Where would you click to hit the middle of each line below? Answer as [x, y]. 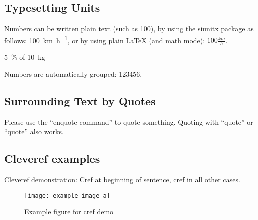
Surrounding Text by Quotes [80, 100]
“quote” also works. [34, 132]
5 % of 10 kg [25, 57]
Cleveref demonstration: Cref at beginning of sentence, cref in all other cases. [122, 180]
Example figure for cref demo [69, 212]
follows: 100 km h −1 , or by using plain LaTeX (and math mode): [105, 39]
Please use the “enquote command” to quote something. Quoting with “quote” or [129, 122]
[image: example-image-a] [67, 196]
